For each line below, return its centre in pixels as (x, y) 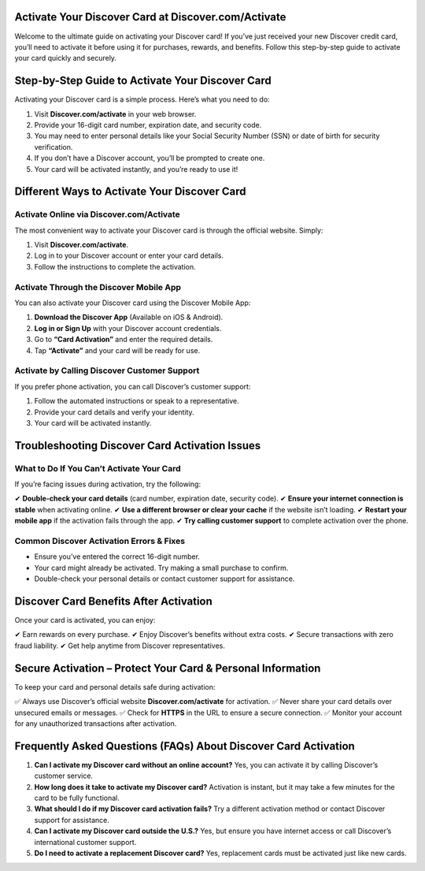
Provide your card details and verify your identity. (114, 412)
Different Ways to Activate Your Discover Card (130, 192)
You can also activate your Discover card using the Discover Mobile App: (133, 303)
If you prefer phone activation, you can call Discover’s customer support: (133, 386)
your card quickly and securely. (66, 58)
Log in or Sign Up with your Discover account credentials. (128, 328)
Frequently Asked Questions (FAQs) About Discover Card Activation (185, 746)
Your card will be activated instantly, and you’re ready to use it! (136, 169)
